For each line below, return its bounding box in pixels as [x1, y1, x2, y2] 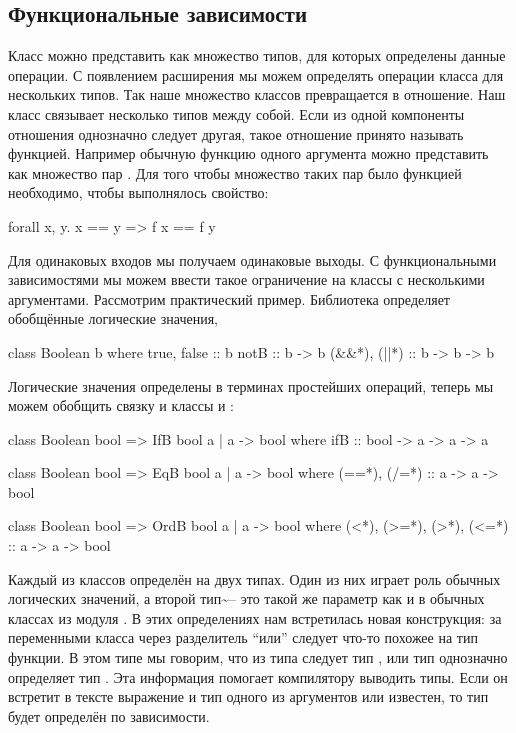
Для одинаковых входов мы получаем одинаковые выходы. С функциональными [8, 249, 497, 270]
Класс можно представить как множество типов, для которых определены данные [8, 45, 506, 66]
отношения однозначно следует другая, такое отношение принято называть [8, 123, 464, 144]
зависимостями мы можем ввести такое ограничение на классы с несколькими [8, 269, 485, 290]
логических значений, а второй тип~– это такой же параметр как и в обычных [8, 588, 485, 609]
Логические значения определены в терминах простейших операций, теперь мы [8, 375, 494, 396]
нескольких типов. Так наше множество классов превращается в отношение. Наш [8, 84, 506, 105]
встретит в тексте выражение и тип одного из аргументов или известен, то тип [8, 686, 489, 707]
